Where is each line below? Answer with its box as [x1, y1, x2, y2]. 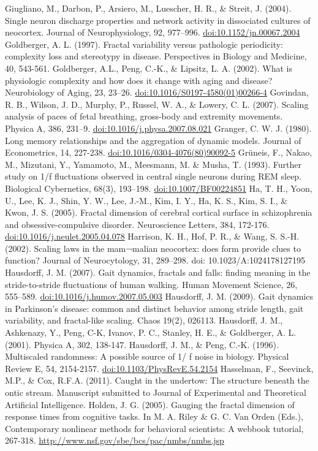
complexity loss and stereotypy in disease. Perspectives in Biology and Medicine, [5, 50, 307, 63]
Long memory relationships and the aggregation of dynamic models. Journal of [5, 134, 301, 146]
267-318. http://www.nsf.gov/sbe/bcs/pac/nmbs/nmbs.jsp [5, 434, 224, 447]
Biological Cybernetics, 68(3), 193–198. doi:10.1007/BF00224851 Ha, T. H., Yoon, [5, 181, 312, 194]
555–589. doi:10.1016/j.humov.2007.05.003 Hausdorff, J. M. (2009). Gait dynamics [5, 290, 313, 303]
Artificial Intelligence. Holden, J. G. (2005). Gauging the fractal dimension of [5, 398, 295, 411]
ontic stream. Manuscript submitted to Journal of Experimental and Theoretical [5, 386, 307, 398]
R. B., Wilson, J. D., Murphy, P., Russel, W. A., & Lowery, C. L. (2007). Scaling [5, 97, 309, 110]
